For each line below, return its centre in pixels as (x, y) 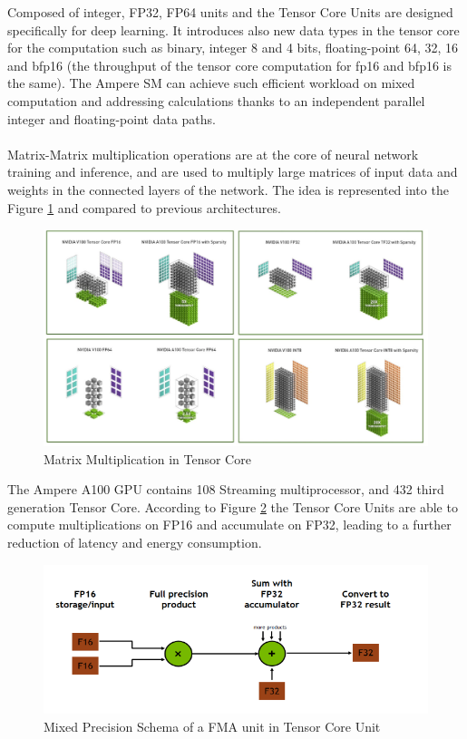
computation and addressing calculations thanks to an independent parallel (216, 100)
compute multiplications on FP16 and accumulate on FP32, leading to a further (229, 525)
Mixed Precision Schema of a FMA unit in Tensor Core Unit (212, 726)
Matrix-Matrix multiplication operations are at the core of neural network (213, 154)
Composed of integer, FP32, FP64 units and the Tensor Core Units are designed (230, 12)
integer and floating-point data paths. (112, 118)
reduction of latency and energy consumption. (135, 542)
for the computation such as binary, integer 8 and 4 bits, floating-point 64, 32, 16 (233, 48)
